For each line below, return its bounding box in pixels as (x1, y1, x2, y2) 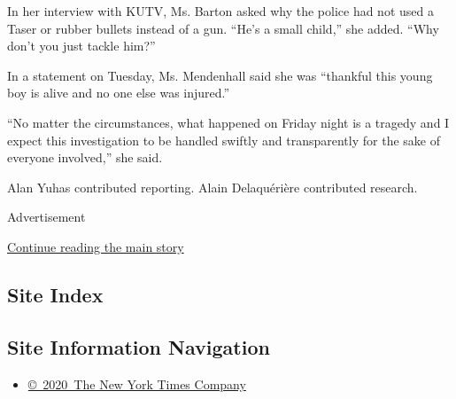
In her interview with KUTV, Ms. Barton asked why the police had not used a (7, 2, 434, 20)
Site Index (7, 280, 104, 308)
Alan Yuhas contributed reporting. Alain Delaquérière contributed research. (7, 177, 418, 196)
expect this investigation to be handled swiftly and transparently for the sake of (7, 130, 440, 149)
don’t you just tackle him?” (7, 36, 156, 55)
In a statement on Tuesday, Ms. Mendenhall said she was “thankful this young (7, 66, 433, 84)
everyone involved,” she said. (7, 148, 163, 167)
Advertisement (7, 207, 86, 226)
